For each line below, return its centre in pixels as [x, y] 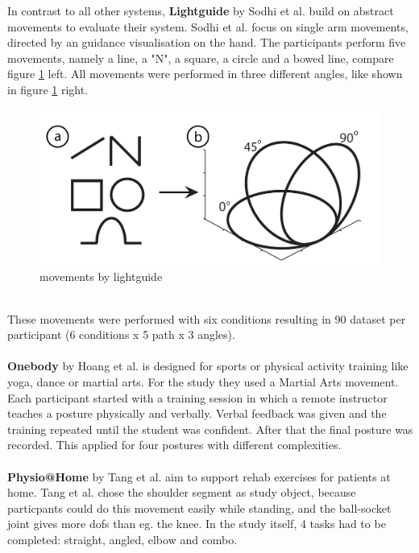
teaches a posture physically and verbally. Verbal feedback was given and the [197, 413]
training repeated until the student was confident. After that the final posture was [210, 429]
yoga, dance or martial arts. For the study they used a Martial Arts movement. [203, 382]
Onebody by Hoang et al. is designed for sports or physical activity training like [208, 366]
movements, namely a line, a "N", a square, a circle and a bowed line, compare [201, 58]
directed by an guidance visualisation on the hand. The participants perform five [207, 42]
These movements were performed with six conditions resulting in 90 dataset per [207, 318]
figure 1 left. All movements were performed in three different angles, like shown [205, 74]
